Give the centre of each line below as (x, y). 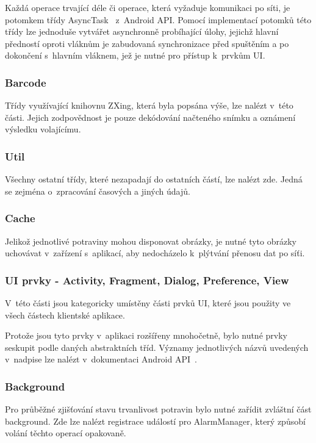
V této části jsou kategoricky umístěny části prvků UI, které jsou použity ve (148, 303)
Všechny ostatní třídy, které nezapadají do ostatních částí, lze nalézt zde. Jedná (154, 179)
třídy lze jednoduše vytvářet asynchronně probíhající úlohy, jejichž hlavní (142, 31)
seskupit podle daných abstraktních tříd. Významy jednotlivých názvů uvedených (157, 347)
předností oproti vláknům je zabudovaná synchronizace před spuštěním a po (147, 43)
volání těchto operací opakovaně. (66, 433)
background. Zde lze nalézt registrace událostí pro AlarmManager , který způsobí (155, 421)
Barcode (26, 82)
